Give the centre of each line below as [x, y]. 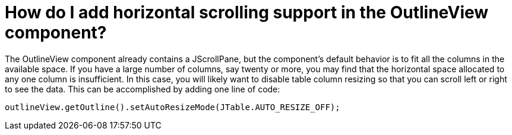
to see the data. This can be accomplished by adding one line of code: [143, 89]
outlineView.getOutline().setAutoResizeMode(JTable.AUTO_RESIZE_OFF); [173, 107]
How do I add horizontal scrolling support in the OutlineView [247, 12]
